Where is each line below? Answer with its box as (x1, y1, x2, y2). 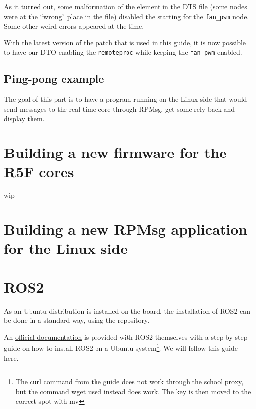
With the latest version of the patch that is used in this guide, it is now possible (4, 37, 246, 47)
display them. (4, 113, 45, 124)
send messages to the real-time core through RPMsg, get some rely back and (4, 103, 235, 114)
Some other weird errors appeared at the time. (4, 21, 144, 31)
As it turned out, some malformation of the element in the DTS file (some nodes (4, 1, 247, 11)
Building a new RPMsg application (4, 219, 248, 239)
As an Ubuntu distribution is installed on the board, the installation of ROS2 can (4, 305, 251, 315)
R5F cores (4, 161, 74, 182)
